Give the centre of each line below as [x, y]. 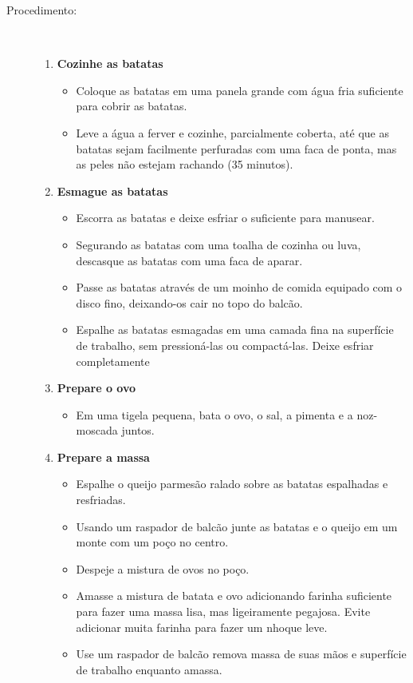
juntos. [138, 430]
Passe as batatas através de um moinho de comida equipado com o [239, 287]
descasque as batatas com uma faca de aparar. [189, 260]
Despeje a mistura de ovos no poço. [163, 568]
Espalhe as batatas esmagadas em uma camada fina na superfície [235, 330]
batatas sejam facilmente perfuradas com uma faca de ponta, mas [236, 148]
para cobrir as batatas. [132, 106]
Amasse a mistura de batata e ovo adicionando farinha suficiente [234, 596]
